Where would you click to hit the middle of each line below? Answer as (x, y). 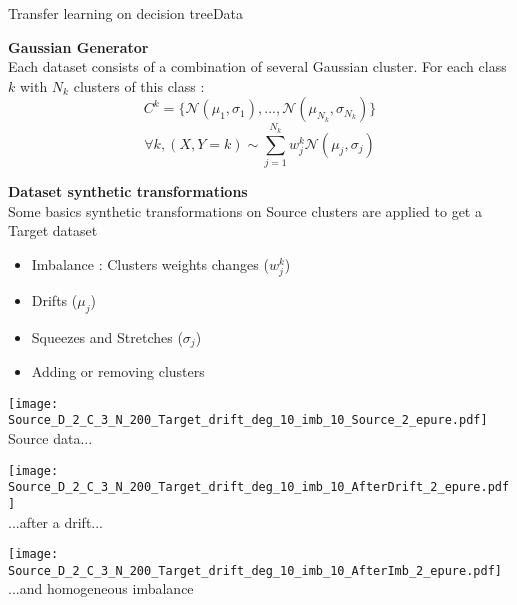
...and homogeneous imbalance (101, 588)
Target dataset (53, 230)
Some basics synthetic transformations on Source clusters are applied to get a (245, 210)
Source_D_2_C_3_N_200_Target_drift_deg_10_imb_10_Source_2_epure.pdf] (248, 420)
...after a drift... (56, 521)
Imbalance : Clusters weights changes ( (150, 263)
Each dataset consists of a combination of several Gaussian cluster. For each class (257, 66)
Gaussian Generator (78, 46)
